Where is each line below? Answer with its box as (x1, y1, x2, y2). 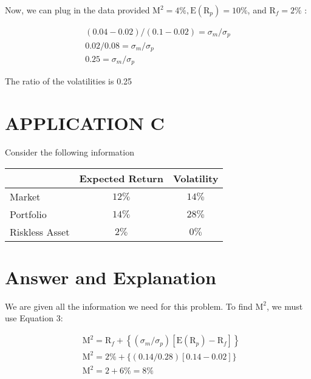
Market (10, 189, 41, 203)
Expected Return (79, 171, 163, 185)
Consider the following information (5, 146, 134, 159)
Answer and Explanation (5, 264, 216, 289)
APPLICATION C (5, 111, 165, 135)
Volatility (173, 171, 219, 185)
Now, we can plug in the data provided (5, 4, 150, 16)
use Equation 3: (5, 312, 63, 324)
